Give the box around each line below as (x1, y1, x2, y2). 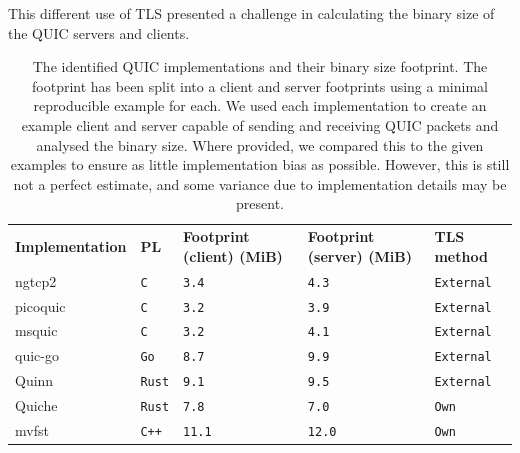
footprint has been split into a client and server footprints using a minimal (32, 75, 488, 96)
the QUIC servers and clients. (8, 22, 190, 43)
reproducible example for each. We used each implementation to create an (33, 95, 487, 116)
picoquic (15, 295, 66, 316)
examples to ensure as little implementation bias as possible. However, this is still (10, 154, 510, 175)
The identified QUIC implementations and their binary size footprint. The (32, 56, 488, 77)
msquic (15, 320, 58, 341)
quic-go (15, 345, 59, 366)
